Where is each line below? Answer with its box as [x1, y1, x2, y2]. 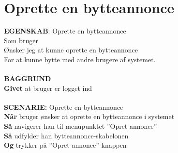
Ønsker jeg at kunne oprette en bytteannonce [4, 45, 138, 55]
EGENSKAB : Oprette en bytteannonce [4, 26, 126, 36]
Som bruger [4, 35, 38, 45]
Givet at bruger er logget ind [4, 83, 92, 93]
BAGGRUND [4, 73, 51, 84]
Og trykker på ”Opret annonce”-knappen [4, 140, 127, 150]
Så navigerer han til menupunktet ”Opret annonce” [4, 121, 157, 131]
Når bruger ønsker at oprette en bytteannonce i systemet [4, 111, 175, 121]
